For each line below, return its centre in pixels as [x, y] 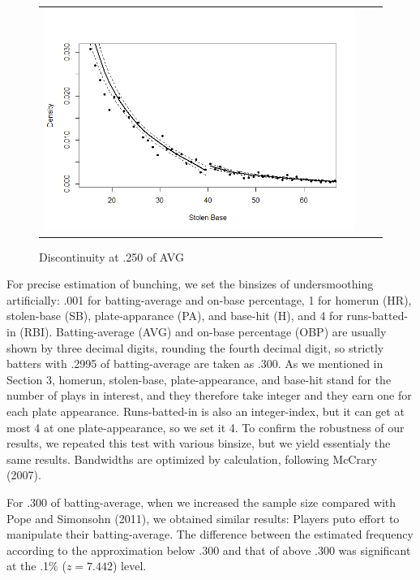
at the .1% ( [36, 566]
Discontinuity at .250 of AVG [111, 256]
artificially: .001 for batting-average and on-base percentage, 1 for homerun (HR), [209, 299]
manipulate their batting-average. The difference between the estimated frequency [210, 534]
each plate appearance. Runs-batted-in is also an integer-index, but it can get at [206, 411]
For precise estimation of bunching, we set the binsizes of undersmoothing [190, 284]
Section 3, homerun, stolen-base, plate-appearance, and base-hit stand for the [199, 379]
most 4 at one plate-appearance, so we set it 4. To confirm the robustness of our [206, 427]
